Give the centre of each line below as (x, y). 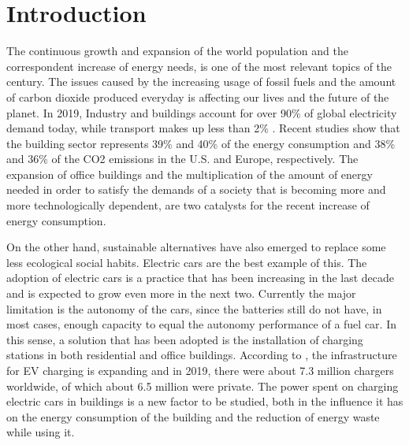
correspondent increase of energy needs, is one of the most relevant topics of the (199, 66)
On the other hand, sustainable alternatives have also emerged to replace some (196, 247)
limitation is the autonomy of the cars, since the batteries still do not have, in (194, 308)
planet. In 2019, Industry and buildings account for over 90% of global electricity (202, 112)
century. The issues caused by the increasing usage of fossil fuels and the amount (201, 82)
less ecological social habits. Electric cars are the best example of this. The (187, 262)
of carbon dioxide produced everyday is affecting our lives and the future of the (198, 96)
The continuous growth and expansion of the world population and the (177, 51)
